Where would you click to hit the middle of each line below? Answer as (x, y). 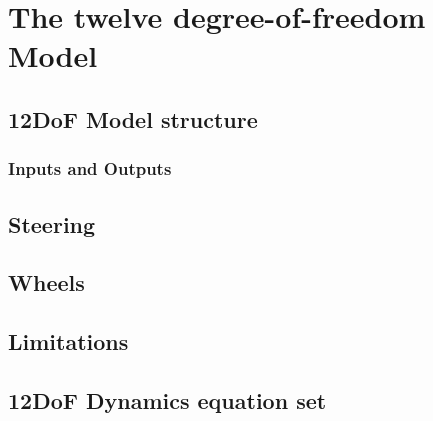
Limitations (68, 341)
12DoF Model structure (133, 118)
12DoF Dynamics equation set (167, 399)
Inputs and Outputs (90, 168)
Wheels (46, 282)
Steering (52, 223)
